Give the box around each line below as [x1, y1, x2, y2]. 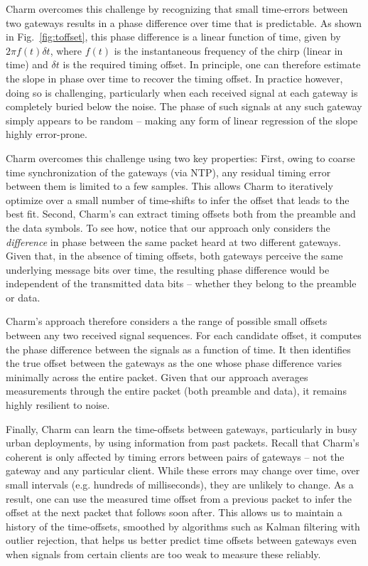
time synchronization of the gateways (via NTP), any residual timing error [6, 164, 331, 179]
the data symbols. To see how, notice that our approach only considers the [6, 220, 330, 235]
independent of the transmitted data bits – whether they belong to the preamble [6, 276, 357, 291]
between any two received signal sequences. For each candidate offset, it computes [6, 328, 362, 343]
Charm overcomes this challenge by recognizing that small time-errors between [6, 1, 348, 16]
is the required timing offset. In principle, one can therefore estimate [63, 57, 361, 72]
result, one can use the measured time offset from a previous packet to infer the [6, 491, 352, 506]
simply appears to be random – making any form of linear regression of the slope [6, 112, 358, 127]
